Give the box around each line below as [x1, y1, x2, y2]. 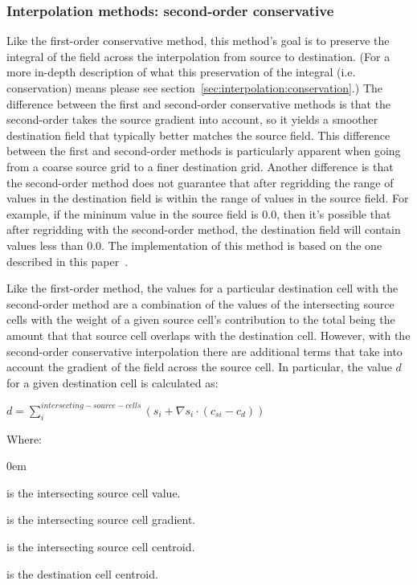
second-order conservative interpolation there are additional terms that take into [6, 342, 403, 359]
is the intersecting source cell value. [6, 484, 181, 501]
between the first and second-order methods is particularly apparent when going [6, 142, 401, 159]
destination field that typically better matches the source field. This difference [6, 126, 390, 143]
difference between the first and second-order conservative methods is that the [6, 95, 391, 112]
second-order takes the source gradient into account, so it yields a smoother [6, 111, 378, 128]
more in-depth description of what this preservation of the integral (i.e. [6, 63, 356, 80]
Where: [6, 430, 42, 447]
